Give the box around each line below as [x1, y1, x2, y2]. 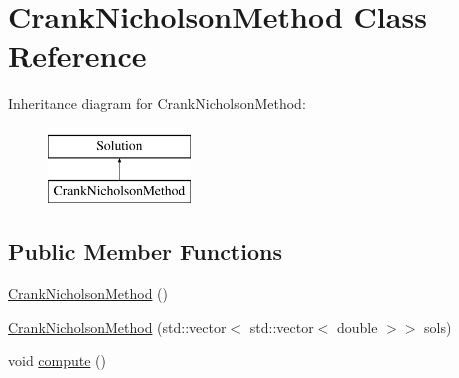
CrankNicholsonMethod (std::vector [8, 316, 227, 337]
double [336, 316, 378, 337]
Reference [8, 35, 147, 76]
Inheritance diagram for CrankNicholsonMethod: [8, 93, 306, 114]
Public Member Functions [8, 236, 282, 267]
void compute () [8, 350, 107, 371]
